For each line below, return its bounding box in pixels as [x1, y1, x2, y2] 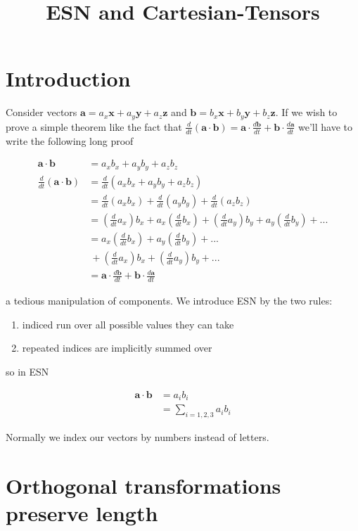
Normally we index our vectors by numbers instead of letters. [6, 429, 269, 444]
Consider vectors [6, 105, 77, 120]
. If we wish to [275, 105, 338, 120]
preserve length [6, 498, 158, 527]
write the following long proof [6, 133, 134, 148]
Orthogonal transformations [6, 471, 281, 499]
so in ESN [6, 364, 49, 378]
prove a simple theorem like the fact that [6, 119, 182, 134]
